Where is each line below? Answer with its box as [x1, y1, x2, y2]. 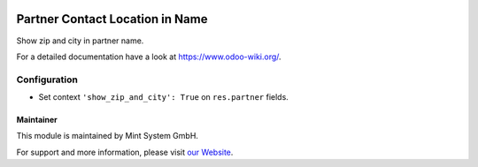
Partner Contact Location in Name [16, 11, 208, 27]
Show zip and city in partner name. [16, 35, 144, 46]
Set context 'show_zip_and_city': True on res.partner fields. [38, 92, 289, 102]
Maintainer [16, 115, 58, 125]
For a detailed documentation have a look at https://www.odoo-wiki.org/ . [16, 51, 282, 62]
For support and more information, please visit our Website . [16, 147, 234, 157]
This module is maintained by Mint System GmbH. [16, 131, 199, 141]
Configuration [16, 73, 79, 86]
